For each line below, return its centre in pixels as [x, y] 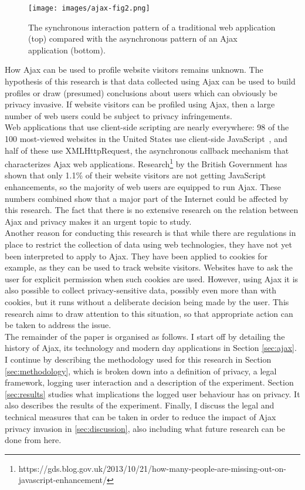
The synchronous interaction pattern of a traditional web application [152, 27]
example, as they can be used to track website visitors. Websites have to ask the [149, 267]
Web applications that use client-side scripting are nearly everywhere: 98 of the [147, 127]
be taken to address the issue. [58, 325]
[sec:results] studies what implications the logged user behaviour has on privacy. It [152, 393]
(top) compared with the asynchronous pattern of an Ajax [133, 38]
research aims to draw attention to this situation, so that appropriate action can [149, 313]
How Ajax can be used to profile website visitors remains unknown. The [134, 70]
